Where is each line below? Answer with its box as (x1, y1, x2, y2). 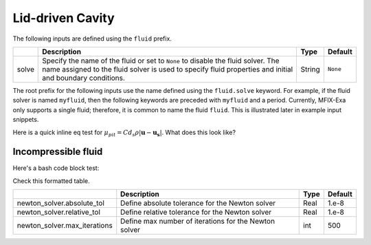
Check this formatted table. (12, 176, 91, 185)
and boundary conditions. (42, 73, 125, 83)
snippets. (12, 116, 39, 124)
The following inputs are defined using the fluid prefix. (12, 34, 172, 43)
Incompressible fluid (12, 146, 103, 158)
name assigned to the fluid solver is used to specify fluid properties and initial (42, 64, 293, 74)
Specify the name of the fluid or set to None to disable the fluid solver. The (42, 56, 280, 65)
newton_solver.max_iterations (16, 221, 113, 231)
